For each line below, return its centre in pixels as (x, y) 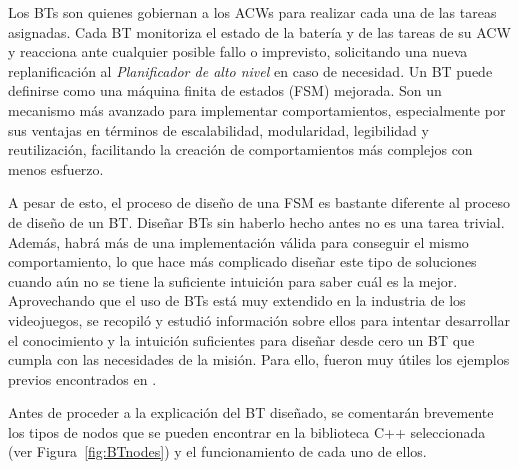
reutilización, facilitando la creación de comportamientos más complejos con (240, 149)
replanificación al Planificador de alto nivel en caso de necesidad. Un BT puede (250, 70)
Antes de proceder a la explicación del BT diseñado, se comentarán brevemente (251, 412)
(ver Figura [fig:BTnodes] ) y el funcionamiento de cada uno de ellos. (217, 451)
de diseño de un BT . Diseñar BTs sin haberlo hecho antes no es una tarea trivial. (256, 221)
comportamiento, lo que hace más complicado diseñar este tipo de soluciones (242, 261)
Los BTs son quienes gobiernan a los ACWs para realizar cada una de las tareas (252, 12)
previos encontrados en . (82, 378)
